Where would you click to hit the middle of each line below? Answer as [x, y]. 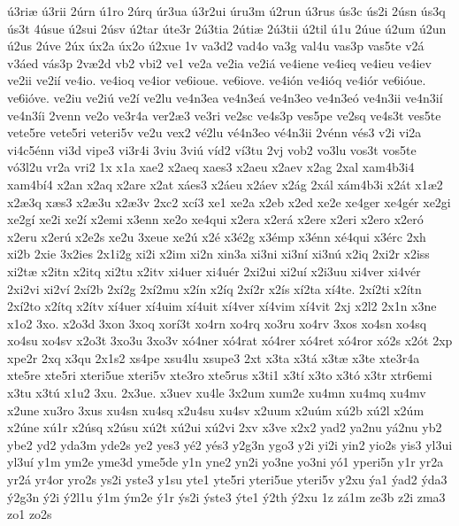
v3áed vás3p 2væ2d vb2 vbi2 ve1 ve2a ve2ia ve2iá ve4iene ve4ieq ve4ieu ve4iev [219, 62]
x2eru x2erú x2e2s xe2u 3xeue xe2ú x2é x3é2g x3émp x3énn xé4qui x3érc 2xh [217, 236]
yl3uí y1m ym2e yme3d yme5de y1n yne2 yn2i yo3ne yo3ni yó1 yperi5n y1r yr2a [226, 462]
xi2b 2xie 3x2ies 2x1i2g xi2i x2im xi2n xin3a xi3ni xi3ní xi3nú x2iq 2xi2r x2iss [218, 254]
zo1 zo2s [30, 514]
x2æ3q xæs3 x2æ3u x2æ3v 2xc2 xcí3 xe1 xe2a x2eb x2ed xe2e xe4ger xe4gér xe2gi [229, 201]
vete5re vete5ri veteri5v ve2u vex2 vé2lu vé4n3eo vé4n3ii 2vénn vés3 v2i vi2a [214, 132]
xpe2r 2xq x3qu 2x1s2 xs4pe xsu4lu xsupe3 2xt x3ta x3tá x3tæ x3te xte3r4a [214, 357]
